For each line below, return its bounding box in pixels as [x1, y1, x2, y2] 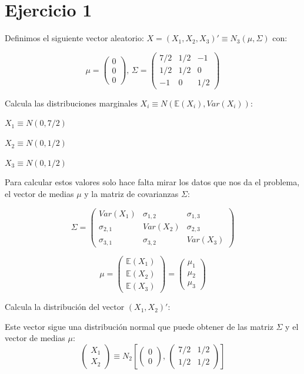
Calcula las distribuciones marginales [5, 96, 138, 109]
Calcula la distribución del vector [5, 300, 125, 313]
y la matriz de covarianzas [84, 187, 179, 199]
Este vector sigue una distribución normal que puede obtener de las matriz [5, 320, 273, 332]
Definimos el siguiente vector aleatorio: [5, 32, 144, 44]
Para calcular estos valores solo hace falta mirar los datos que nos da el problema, [5, 176, 300, 188]
